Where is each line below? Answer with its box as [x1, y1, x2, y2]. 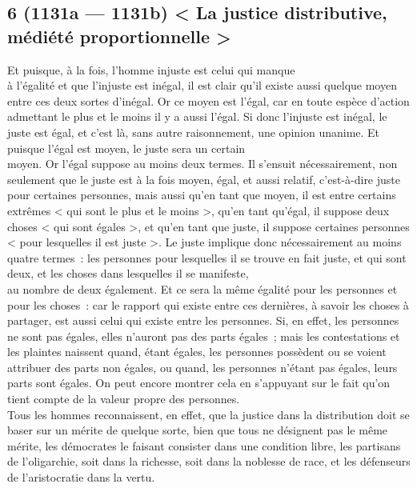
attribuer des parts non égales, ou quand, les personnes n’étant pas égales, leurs [7, 358, 398, 375]
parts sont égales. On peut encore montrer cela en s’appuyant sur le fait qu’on [7, 374, 391, 391]
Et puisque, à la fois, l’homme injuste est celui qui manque [7, 61, 295, 78]
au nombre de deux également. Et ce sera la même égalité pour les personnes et [7, 280, 398, 297]
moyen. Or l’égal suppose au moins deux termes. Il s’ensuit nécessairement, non [7, 155, 398, 172]
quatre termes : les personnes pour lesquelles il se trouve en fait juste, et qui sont [7, 249, 407, 266]
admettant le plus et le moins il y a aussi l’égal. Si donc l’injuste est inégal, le [7, 108, 387, 125]
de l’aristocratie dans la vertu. [7, 469, 155, 486]
